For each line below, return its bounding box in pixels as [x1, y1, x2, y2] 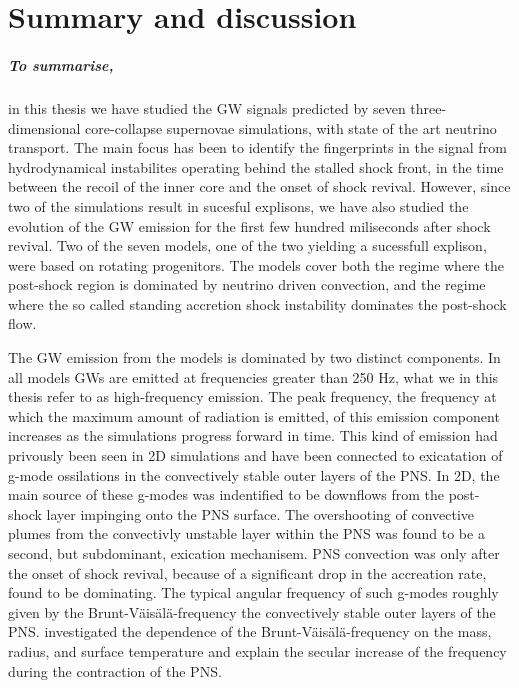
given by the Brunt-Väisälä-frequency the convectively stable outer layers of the [8, 601, 496, 622]
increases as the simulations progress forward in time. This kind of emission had [8, 425, 498, 446]
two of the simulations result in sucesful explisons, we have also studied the [8, 195, 469, 216]
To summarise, [8, 54, 114, 75]
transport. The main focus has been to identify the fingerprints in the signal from [8, 137, 507, 158]
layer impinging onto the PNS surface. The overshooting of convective [46, 503, 475, 524]
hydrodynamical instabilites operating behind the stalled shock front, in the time [8, 156, 504, 177]
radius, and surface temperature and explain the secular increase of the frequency [8, 640, 507, 661]
